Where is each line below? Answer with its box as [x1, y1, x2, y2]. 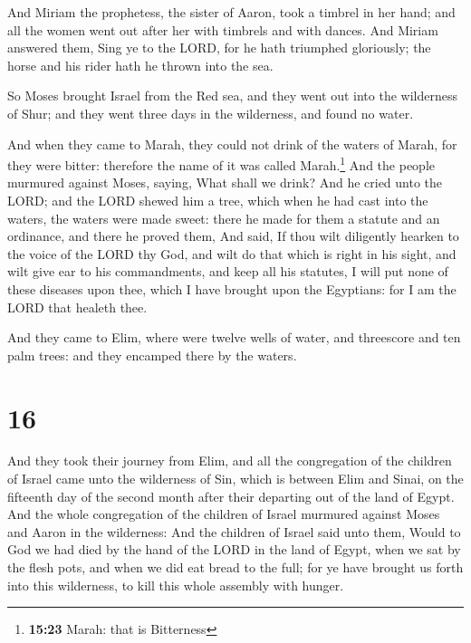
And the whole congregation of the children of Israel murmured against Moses [7, 504, 440, 523]
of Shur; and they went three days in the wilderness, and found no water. [7, 103, 414, 122]
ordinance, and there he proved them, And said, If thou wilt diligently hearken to [7, 226, 459, 245]
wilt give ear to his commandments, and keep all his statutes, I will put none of [7, 262, 448, 281]
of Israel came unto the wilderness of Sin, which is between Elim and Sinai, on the [7, 469, 464, 488]
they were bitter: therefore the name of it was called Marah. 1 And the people [7, 153, 435, 174]
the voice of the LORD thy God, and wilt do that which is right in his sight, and [7, 244, 457, 263]
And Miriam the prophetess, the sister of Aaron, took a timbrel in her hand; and [7, 3, 456, 21]
